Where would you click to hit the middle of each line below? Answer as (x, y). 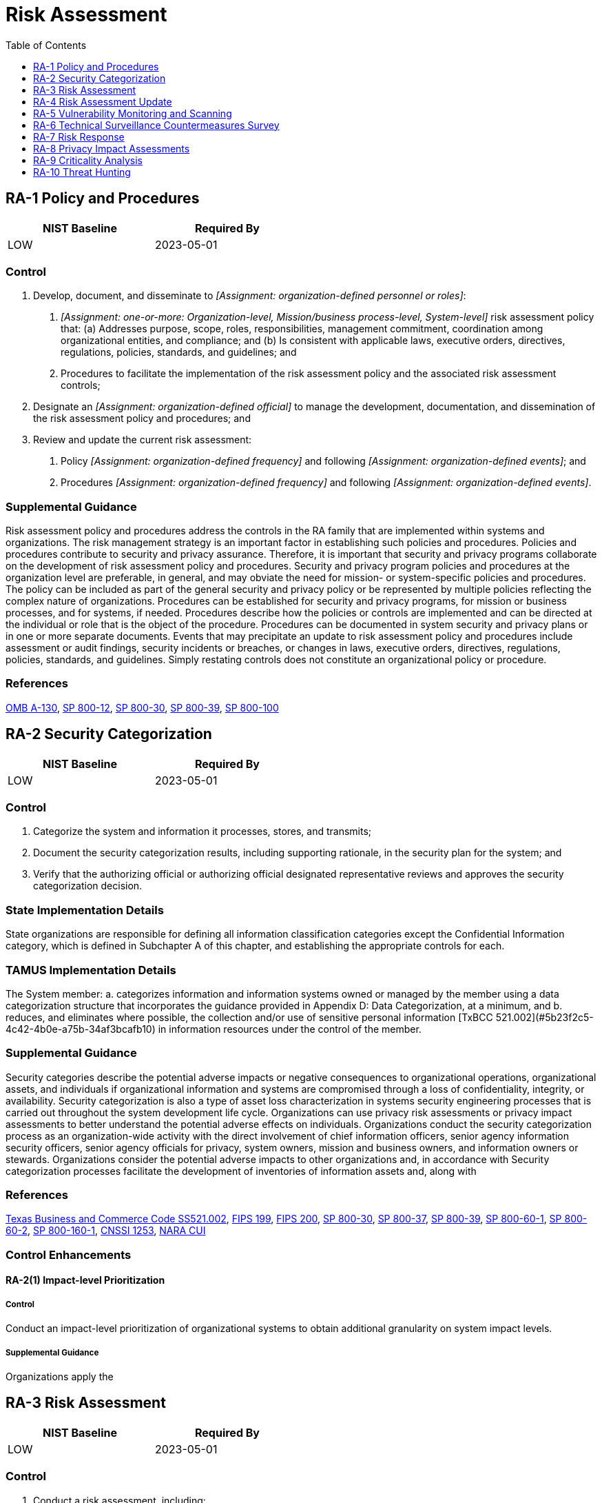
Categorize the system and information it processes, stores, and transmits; (203, 831)
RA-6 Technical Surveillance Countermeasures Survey (156, 125)
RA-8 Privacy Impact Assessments (112, 148)
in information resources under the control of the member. (290, 1029)
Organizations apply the (60, 1376)
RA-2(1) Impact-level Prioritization (85, 1280)
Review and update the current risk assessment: (143, 440)
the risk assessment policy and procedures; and (142, 418)
